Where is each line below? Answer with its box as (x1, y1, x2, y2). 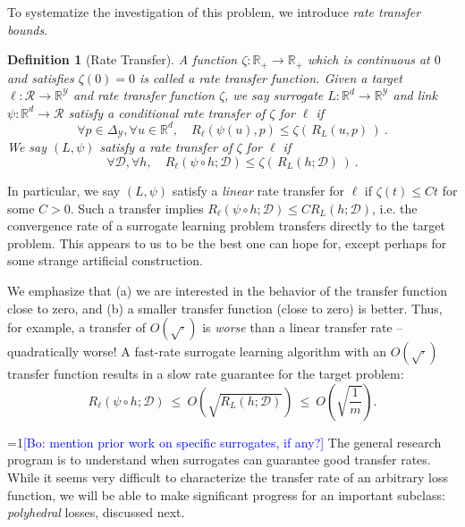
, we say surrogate (224, 86, 324, 105)
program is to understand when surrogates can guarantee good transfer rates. (7, 450, 431, 469)
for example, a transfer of (7, 318, 146, 337)
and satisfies (7, 68, 74, 87)
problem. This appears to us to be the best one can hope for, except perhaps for (7, 233, 447, 252)
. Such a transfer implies (70, 198, 204, 217)
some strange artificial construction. (7, 251, 203, 270)
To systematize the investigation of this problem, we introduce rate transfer (7, 3, 421, 21)
